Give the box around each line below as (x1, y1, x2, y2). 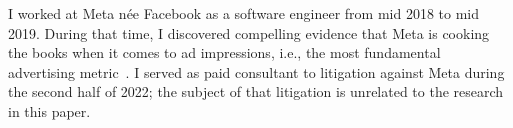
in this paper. (8, 100, 91, 121)
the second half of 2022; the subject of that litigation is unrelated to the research (8, 81, 504, 102)
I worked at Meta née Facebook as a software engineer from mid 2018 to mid (8, 3, 480, 23)
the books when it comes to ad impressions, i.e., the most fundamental (8, 42, 441, 63)
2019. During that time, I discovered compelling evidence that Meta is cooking (8, 22, 490, 43)
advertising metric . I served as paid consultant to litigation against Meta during (8, 61, 505, 82)
